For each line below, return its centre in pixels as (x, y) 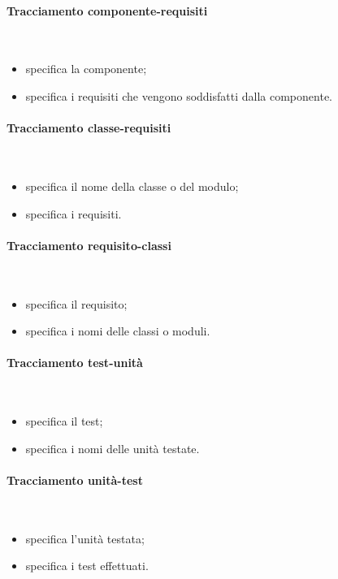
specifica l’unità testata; (85, 538)
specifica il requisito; (76, 303)
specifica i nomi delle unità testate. (113, 448)
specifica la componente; (86, 69)
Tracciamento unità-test (75, 480)
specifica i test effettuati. (87, 566)
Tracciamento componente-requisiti (107, 10)
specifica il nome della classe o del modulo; (132, 186)
